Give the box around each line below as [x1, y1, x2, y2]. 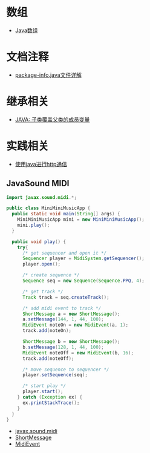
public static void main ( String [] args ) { [11, 211, 120, 217]
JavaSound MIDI [6, 178, 70, 189]
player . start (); [22, 388, 64, 395]
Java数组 [15, 27, 38, 34]
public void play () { [11, 238, 67, 245]
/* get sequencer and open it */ [22, 250, 107, 256]
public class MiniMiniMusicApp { [6, 205, 91, 212]
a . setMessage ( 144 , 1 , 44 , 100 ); [22, 316, 104, 322]
